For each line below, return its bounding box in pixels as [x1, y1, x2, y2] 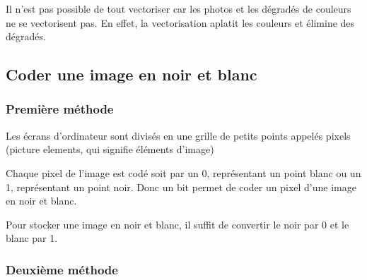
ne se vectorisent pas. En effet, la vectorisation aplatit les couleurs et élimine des [6, 15, 355, 30]
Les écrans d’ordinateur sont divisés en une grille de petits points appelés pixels [6, 128, 351, 142]
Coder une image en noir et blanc [6, 63, 257, 85]
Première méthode [6, 100, 114, 118]
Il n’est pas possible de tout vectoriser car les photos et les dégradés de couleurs [6, 1, 351, 16]
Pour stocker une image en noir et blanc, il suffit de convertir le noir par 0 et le [6, 217, 349, 231]
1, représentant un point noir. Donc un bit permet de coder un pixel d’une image [6, 179, 356, 194]
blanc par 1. [6, 231, 58, 245]
